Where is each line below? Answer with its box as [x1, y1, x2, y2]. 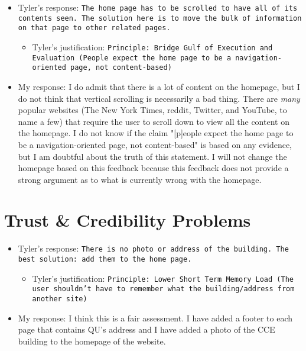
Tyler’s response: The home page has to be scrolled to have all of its [18, 1, 298, 13]
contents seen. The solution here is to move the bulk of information [18, 14, 302, 22]
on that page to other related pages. [18, 24, 171, 33]
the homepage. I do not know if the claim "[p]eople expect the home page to [18, 127, 294, 139]
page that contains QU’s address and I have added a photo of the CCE [18, 323, 275, 336]
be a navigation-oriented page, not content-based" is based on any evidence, [18, 138, 292, 150]
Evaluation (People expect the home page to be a [32, 53, 232, 62]
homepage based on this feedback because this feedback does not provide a [18, 162, 289, 174]
